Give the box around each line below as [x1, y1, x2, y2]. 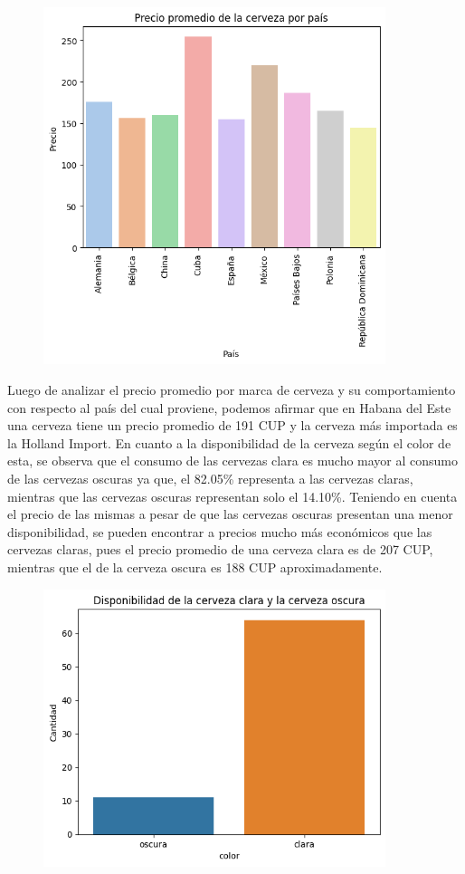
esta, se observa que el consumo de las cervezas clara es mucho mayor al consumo [7, 451, 459, 470]
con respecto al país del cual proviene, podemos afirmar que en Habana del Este [7, 398, 451, 417]
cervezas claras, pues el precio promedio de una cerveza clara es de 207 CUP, [7, 540, 433, 559]
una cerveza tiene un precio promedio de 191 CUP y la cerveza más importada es [7, 416, 458, 435]
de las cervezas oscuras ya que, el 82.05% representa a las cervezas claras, [7, 469, 413, 488]
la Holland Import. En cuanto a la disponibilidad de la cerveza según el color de [7, 433, 451, 452]
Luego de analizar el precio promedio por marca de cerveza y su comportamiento [7, 380, 456, 399]
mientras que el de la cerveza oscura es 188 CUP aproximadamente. [7, 558, 383, 577]
